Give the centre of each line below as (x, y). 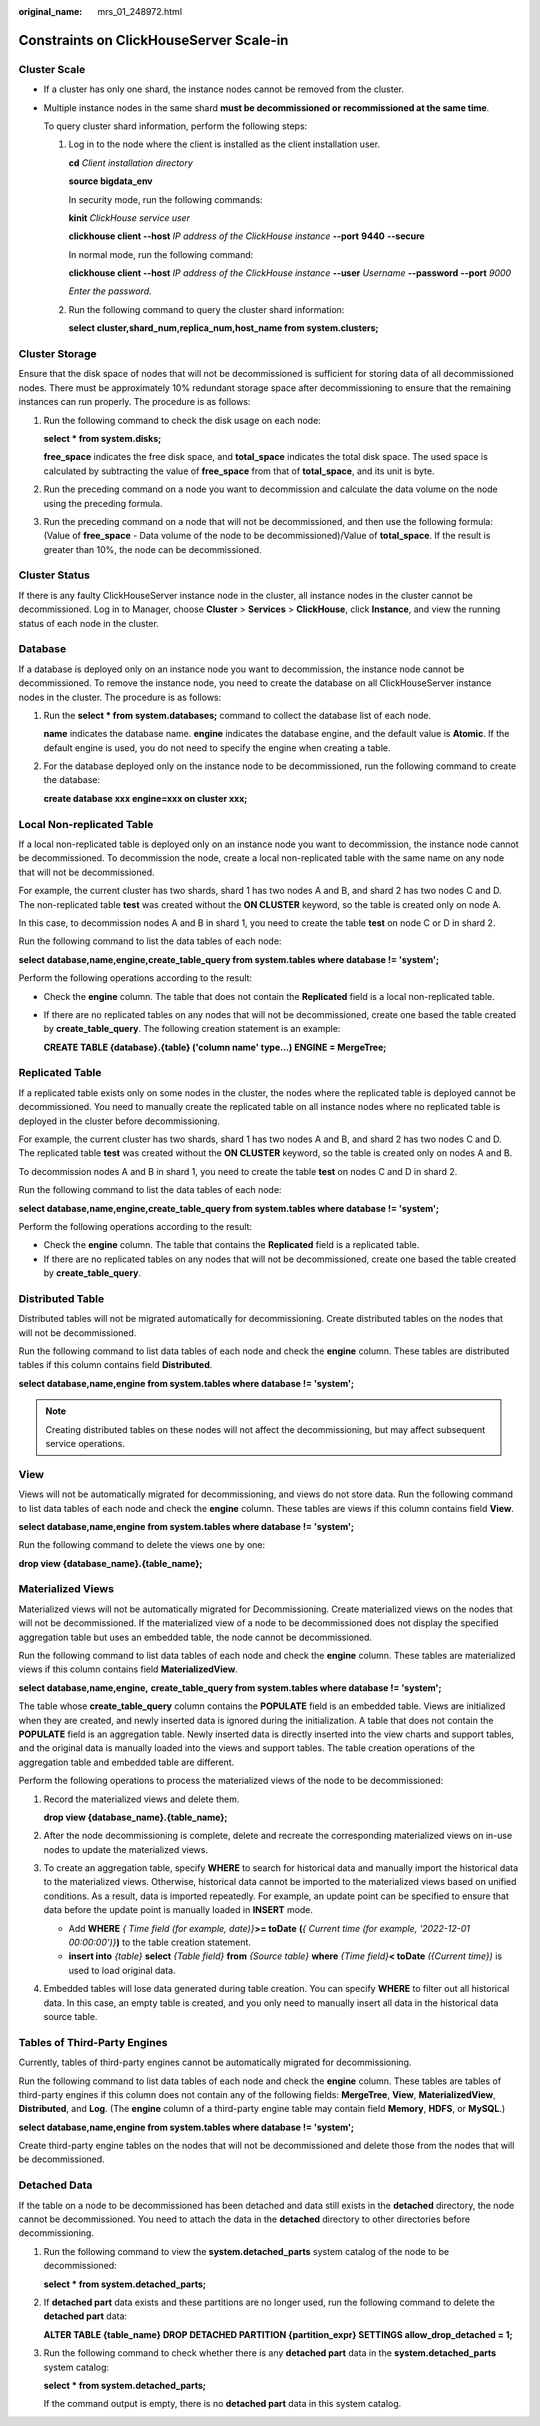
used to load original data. (122, 1970)
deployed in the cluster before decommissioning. (119, 1121)
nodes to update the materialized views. (126, 1849)
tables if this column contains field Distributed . (115, 1365)
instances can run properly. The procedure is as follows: (134, 402)
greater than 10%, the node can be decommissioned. (152, 549)
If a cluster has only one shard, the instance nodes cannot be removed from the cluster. (224, 89)
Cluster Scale (52, 69)
